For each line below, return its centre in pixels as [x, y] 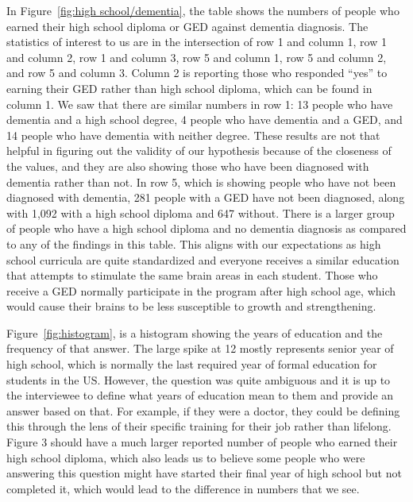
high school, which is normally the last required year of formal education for [192, 364]
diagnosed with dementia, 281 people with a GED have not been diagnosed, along [206, 197]
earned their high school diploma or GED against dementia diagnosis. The [187, 26]
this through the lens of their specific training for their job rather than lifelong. [199, 426]
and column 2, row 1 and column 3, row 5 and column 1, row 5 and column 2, [197, 57]
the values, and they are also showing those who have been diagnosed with [188, 166]
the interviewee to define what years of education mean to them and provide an [200, 395]
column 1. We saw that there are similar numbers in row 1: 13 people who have [200, 104]
